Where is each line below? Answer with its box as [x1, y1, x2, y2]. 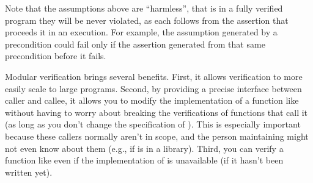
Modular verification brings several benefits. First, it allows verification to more [5, 70, 303, 82]
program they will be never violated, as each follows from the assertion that [5, 13, 289, 26]
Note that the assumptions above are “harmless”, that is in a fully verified [5, 2, 283, 14]
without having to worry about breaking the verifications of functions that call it [5, 106, 308, 118]
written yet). [5, 165, 53, 178]
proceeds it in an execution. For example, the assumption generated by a [5, 26, 278, 38]
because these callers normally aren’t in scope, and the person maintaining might [5, 129, 309, 142]
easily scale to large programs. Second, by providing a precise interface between [5, 82, 302, 95]
